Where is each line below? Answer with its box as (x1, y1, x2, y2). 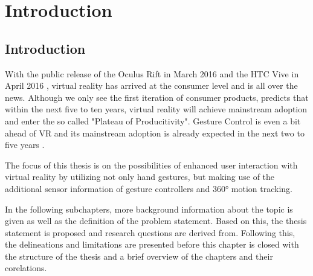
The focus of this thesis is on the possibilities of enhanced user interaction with (5, 158, 298, 171)
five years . (5, 138, 45, 151)
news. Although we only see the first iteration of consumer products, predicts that (5, 91, 309, 103)
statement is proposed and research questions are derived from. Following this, (5, 226, 295, 239)
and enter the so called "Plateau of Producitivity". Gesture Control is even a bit (5, 114, 301, 127)
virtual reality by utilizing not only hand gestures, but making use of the (5, 170, 275, 183)
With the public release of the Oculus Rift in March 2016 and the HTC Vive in (5, 67, 299, 80)
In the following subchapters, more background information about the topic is (5, 202, 293, 215)
